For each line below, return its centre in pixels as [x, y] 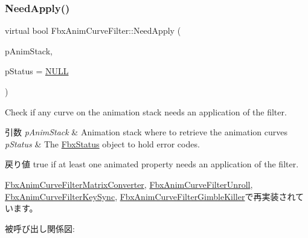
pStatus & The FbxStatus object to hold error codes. [102, 143]
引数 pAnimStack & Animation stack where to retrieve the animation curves [146, 132]
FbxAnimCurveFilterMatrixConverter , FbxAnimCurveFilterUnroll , [129, 184]
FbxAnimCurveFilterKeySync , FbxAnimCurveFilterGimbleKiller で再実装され [150, 196]
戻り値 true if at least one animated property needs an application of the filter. [152, 164]
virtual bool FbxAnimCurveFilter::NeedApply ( [93, 31]
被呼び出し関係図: [40, 228]
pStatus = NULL [37, 71]
